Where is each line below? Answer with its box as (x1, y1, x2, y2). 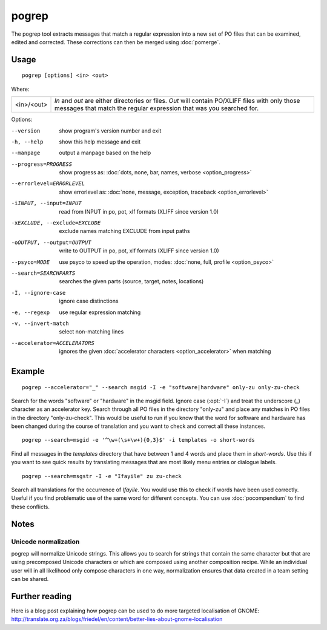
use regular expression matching (59, 309, 141, 316)
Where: (11, 85, 30, 93)
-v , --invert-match (11, 320, 69, 327)
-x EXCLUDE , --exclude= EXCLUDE (11, 220, 101, 226)
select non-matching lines (59, 328, 124, 335)
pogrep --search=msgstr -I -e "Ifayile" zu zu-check (22, 473, 182, 479)
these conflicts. (11, 503, 50, 510)
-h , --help (11, 138, 44, 145)
